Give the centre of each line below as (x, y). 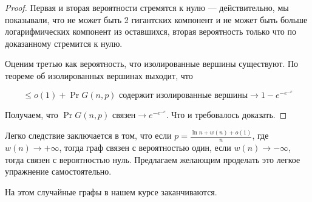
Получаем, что (32, 115)
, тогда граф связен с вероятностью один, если (145, 147)
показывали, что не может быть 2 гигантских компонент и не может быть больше (156, 19)
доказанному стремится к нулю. (64, 43)
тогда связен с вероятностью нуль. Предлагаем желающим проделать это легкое (153, 159)
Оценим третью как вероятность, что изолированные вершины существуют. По (152, 64)
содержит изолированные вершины (184, 96)
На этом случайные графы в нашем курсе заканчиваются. (111, 191)
